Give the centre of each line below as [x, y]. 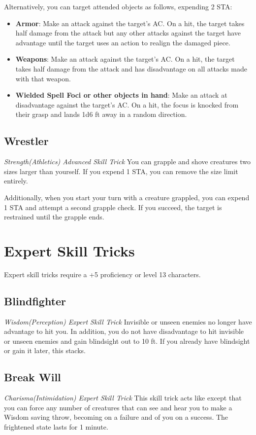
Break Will [32, 377]
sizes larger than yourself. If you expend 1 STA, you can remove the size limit [121, 171]
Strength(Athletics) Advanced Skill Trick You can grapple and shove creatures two [127, 162]
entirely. [16, 181]
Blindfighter [35, 301]
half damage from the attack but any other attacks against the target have [128, 33]
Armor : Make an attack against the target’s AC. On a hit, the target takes [130, 23]
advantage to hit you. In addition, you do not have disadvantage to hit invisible [124, 331]
